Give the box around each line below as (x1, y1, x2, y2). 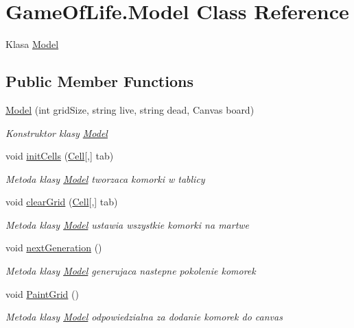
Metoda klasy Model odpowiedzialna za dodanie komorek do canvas (5, 310, 283, 324)
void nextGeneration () (5, 240, 102, 255)
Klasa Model (5, 37, 59, 51)
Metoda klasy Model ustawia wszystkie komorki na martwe (5, 217, 250, 231)
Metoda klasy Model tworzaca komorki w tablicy (5, 171, 205, 186)
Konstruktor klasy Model (5, 125, 108, 140)
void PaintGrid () (5, 286, 79, 301)
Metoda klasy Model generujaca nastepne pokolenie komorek (5, 264, 256, 278)
